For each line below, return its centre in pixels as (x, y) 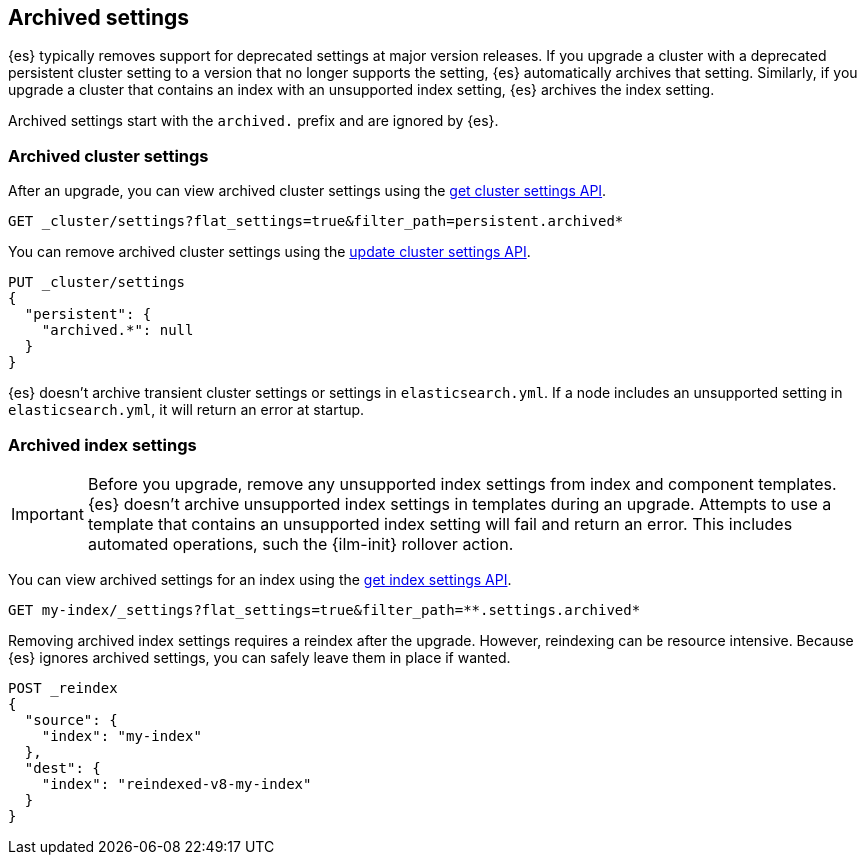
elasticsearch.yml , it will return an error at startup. (186, 410)
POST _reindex (63, 687)
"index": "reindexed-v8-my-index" (176, 783)
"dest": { (62, 767)
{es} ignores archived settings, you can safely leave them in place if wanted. (259, 657)
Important (47, 513)
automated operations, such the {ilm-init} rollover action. (300, 543)
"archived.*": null (117, 330)
